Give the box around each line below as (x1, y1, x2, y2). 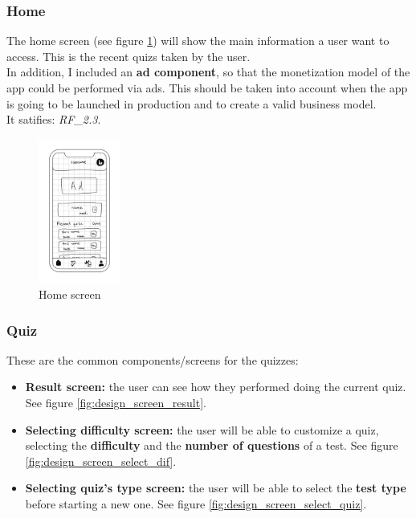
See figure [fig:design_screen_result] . (25, 394, 206, 411)
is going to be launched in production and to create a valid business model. (6, 95, 377, 112)
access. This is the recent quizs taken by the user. (6, 47, 251, 64)
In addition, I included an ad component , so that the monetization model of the (6, 63, 410, 80)
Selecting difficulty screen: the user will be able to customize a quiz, (25, 421, 379, 438)
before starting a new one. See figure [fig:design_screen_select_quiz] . (25, 495, 367, 512)
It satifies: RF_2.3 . (6, 111, 101, 128)
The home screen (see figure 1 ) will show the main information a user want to (6, 32, 389, 49)
